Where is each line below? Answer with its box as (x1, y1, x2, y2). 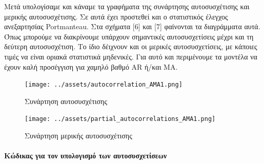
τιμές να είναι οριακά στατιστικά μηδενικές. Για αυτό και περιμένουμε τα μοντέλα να (4, 51, 257, 61)
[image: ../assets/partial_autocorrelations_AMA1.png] (25, 115, 216, 123)
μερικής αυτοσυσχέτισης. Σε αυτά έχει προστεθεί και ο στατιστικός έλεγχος (4, 11, 228, 22)
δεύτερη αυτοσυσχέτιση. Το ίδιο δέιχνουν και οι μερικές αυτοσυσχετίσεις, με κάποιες (4, 41, 257, 52)
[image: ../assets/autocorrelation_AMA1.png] (25, 81, 182, 89)
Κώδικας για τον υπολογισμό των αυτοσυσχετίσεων (4, 150, 167, 161)
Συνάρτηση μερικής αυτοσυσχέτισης (25, 130, 132, 141)
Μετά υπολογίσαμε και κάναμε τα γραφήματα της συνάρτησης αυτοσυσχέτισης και (4, 1, 250, 11)
